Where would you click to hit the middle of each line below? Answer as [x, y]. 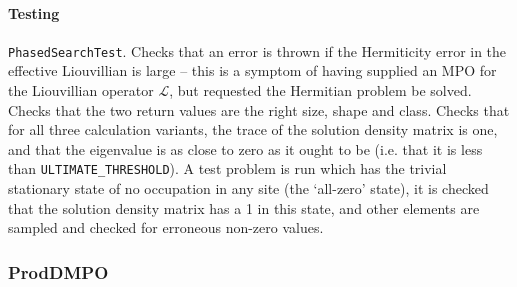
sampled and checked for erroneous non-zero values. [166, 227]
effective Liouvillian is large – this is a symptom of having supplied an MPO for [252, 70]
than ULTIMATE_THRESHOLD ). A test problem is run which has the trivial [227, 168]
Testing [34, 12]
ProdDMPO [58, 271]
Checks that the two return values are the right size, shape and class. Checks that [259, 109]
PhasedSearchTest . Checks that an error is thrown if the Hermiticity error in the [257, 50]
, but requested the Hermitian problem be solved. [320, 90]
